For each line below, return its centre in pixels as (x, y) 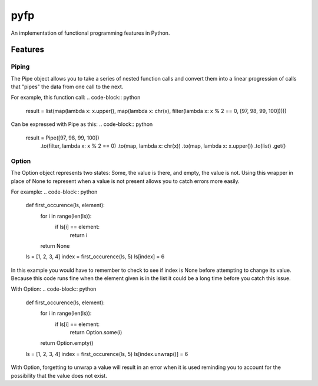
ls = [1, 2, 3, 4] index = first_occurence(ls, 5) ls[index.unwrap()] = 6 (107, 354)
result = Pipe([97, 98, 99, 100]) (62, 138)
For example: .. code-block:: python (54, 192)
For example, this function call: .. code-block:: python (76, 98)
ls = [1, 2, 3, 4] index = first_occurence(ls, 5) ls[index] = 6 (95, 257)
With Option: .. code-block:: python (54, 289)
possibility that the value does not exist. (59, 375)
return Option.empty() (67, 343)
